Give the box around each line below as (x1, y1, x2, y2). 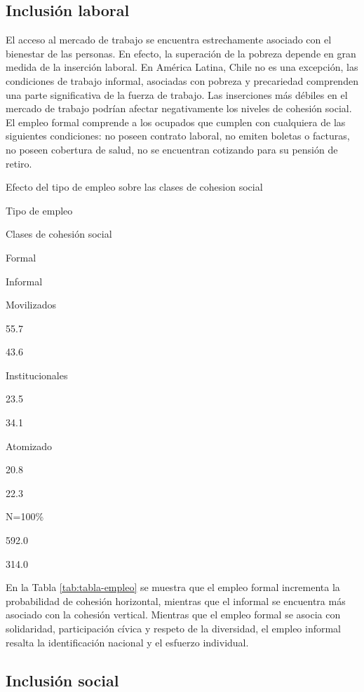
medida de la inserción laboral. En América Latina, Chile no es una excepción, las (6, 60, 358, 74)
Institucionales (6, 367, 68, 382)
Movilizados (6, 297, 57, 312)
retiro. (6, 156, 32, 170)
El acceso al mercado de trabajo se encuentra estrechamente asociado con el (6, 32, 332, 47)
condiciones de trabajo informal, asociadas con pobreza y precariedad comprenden (6, 73, 358, 88)
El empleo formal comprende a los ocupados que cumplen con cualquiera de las (6, 114, 346, 129)
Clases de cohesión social (6, 226, 112, 241)
